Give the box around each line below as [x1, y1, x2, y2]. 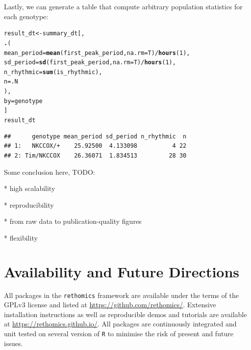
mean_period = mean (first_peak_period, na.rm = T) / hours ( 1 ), [4, 49, 190, 56]
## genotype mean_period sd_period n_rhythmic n [4, 133, 187, 140]
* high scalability [4, 183, 55, 193]
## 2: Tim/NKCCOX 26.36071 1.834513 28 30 [4, 152, 187, 159]
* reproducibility [4, 199, 54, 210]
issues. [4, 338, 23, 348]
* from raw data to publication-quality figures [4, 216, 142, 226]
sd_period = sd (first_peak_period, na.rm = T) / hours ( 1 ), [4, 59, 176, 66]
